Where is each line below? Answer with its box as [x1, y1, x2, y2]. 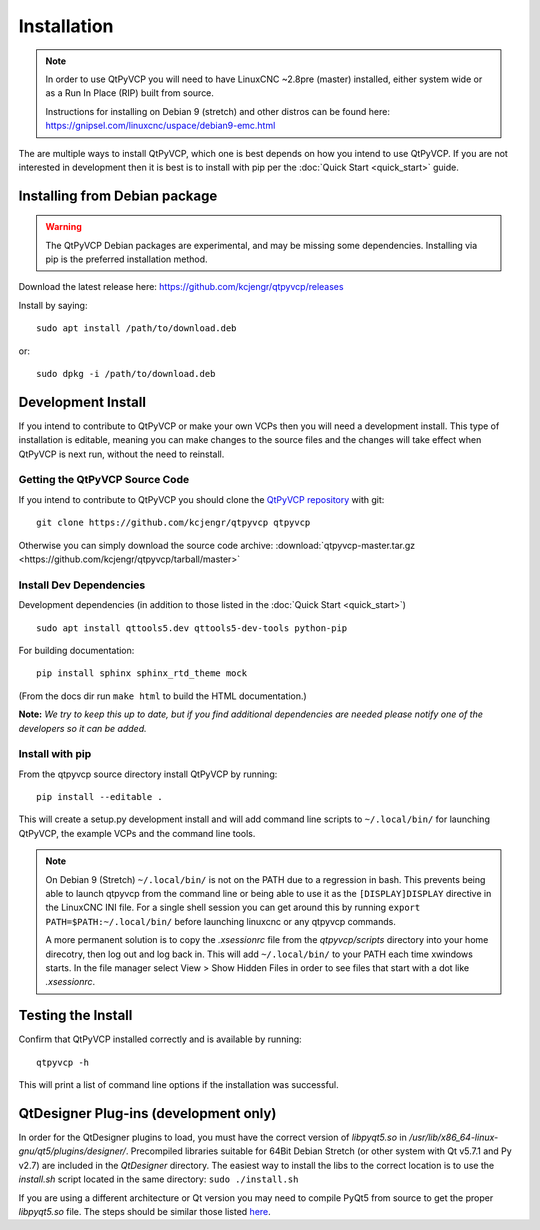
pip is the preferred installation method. [45, 253, 209, 265]
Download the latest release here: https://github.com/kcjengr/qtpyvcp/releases [18, 281, 344, 293]
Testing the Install [18, 1007, 133, 1024]
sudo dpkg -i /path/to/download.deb [36, 368, 216, 380]
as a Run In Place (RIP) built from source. [45, 87, 215, 99]
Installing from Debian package [18, 187, 218, 204]
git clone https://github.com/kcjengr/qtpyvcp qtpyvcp [36, 517, 311, 529]
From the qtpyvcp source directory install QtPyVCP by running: [18, 768, 278, 780]
